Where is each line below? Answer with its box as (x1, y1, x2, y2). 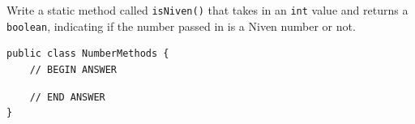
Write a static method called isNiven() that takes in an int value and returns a (6, 2, 409, 18)
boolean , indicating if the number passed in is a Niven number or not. (6, 17, 356, 34)
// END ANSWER (29, 91, 105, 103)
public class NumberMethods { (6, 48, 169, 60)
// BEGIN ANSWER (29, 63, 118, 75)
